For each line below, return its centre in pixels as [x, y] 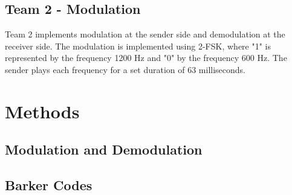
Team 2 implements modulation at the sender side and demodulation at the [145, 34]
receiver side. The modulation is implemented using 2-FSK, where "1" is [138, 46]
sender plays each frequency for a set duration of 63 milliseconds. [125, 69]
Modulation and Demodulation [104, 149]
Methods [42, 111]
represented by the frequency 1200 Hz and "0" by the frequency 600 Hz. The [146, 58]
